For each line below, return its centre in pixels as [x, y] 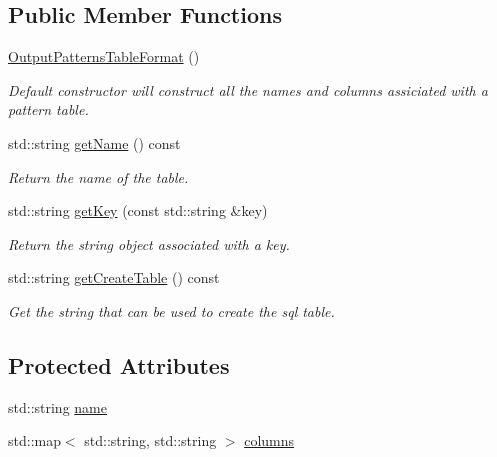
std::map [34, 440]
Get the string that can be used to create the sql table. [171, 310]
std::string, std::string [150, 440]
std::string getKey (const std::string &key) [138, 210]
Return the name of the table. [98, 176]
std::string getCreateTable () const [114, 277]
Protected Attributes [119, 364]
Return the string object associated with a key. [149, 243]
